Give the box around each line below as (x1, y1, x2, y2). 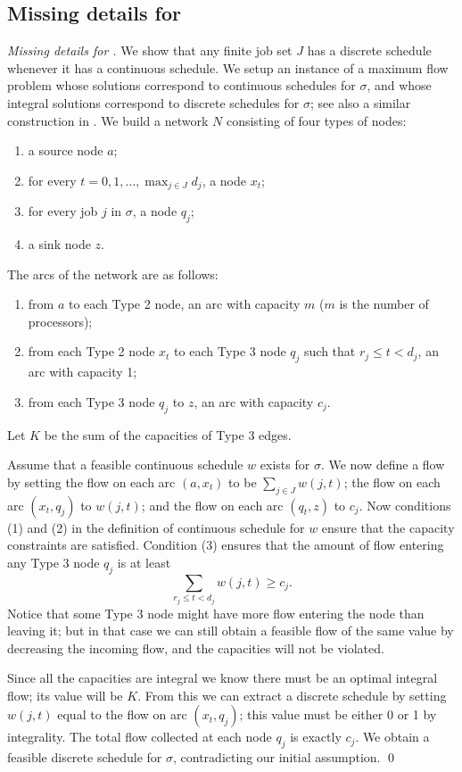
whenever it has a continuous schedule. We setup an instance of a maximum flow (7, 58, 449, 77)
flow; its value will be (7, 685, 123, 704)
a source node (28, 141, 103, 160)
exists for (260, 455, 310, 474)
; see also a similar (309, 93, 411, 112)
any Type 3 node (7, 552, 100, 571)
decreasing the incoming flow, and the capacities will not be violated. (7, 638, 384, 657)
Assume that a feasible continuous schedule (7, 455, 243, 474)
